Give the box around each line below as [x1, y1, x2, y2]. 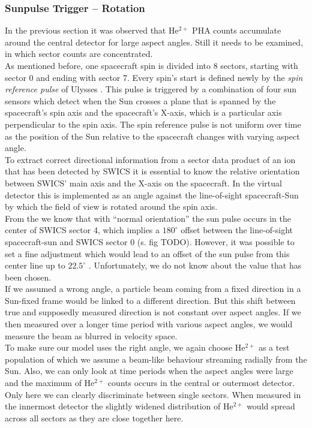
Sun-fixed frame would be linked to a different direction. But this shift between [5, 294, 296, 306]
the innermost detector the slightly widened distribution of [5, 400, 221, 412]
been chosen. [5, 270, 52, 283]
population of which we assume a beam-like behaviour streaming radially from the [5, 352, 307, 365]
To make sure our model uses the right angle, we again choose [5, 341, 233, 354]
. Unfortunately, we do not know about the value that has [88, 259, 302, 272]
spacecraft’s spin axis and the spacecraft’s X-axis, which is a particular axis [5, 106, 282, 119]
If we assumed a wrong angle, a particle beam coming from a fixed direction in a [5, 282, 301, 295]
